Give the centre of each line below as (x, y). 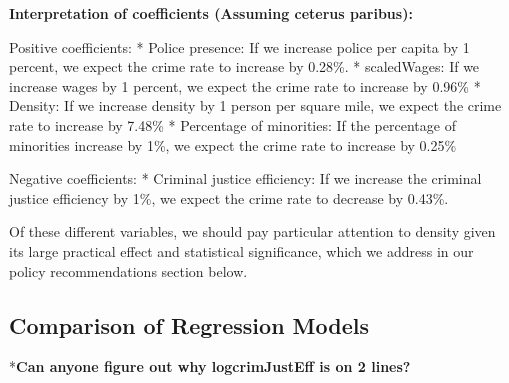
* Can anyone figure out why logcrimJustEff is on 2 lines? (210, 366)
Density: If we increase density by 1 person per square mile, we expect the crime (255, 105)
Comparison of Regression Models (189, 324)
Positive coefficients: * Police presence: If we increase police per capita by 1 (239, 46)
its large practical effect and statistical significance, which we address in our (241, 250)
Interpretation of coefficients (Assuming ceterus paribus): (211, 13)
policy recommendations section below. (128, 270)
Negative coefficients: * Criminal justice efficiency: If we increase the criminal (245, 178)
